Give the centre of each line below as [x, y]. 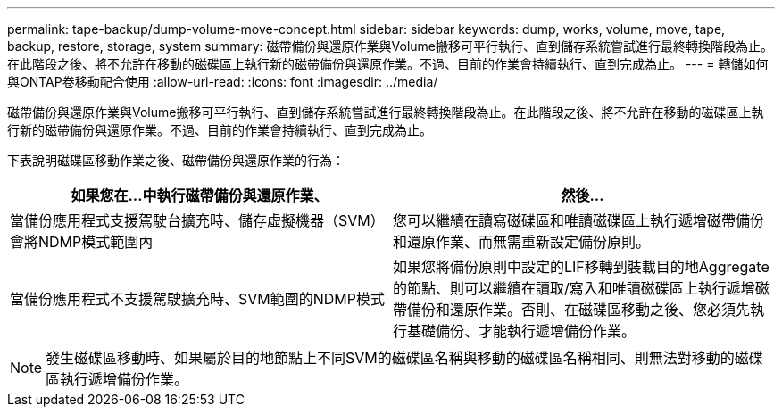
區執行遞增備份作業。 [117, 379]
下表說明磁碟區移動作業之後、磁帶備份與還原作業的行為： [176, 160]
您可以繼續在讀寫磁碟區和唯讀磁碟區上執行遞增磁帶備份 [579, 220]
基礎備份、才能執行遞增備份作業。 [522, 331]
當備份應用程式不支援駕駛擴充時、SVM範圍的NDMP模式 [198, 299]
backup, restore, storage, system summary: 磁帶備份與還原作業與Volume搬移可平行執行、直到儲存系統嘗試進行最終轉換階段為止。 [391, 46]
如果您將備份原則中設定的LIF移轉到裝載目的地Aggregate [581, 267]
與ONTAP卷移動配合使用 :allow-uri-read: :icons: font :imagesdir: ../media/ [223, 82]
